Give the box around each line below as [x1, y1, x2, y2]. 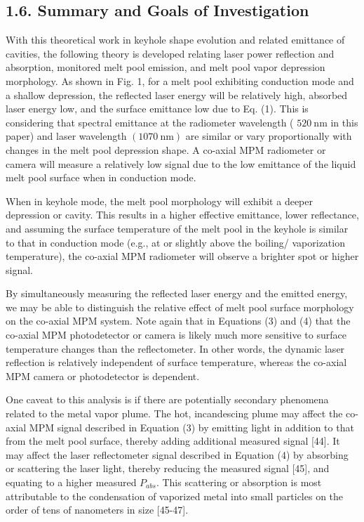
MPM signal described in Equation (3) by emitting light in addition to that [29, 419, 354, 434]
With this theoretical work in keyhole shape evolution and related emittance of [6, 32, 345, 47]
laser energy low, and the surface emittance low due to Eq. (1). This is [6, 101, 309, 116]
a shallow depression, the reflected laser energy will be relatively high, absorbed [6, 87, 348, 102]
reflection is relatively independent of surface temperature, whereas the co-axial [6, 355, 347, 370]
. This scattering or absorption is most [156, 475, 322, 490]
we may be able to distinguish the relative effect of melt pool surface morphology [6, 299, 354, 314]
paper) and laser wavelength [6, 129, 127, 143]
